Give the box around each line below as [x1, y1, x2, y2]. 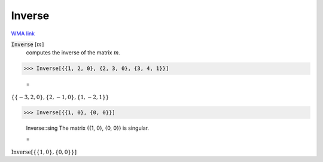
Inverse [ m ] [11, 41, 44, 48]
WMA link [11, 30, 35, 37]
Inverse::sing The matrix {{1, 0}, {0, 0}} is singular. [26, 124, 150, 132]
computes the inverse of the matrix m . [26, 49, 121, 56]
